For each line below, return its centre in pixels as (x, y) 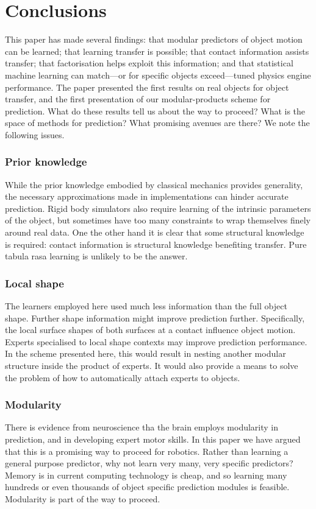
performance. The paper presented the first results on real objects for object (147, 87)
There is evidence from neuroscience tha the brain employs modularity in (142, 427)
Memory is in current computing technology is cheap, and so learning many (146, 475)
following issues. (35, 134)
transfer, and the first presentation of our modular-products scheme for (138, 99)
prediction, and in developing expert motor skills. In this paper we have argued (153, 439)
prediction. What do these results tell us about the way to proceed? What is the (155, 111)
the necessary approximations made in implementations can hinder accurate (147, 196)
